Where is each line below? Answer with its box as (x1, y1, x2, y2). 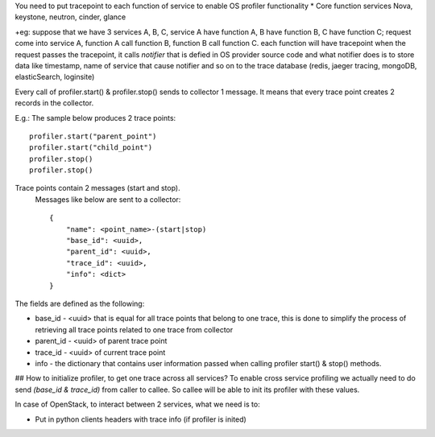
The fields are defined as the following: (14, 299, 145, 308)
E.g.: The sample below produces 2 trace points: (14, 113, 176, 122)
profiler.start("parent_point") (29, 131, 157, 141)
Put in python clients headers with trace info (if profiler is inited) (35, 414, 247, 424)
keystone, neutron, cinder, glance (14, 12, 126, 22)
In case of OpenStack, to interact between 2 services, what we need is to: (14, 399, 261, 410)
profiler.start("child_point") (29, 143, 153, 152)
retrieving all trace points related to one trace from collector (35, 324, 234, 334)
